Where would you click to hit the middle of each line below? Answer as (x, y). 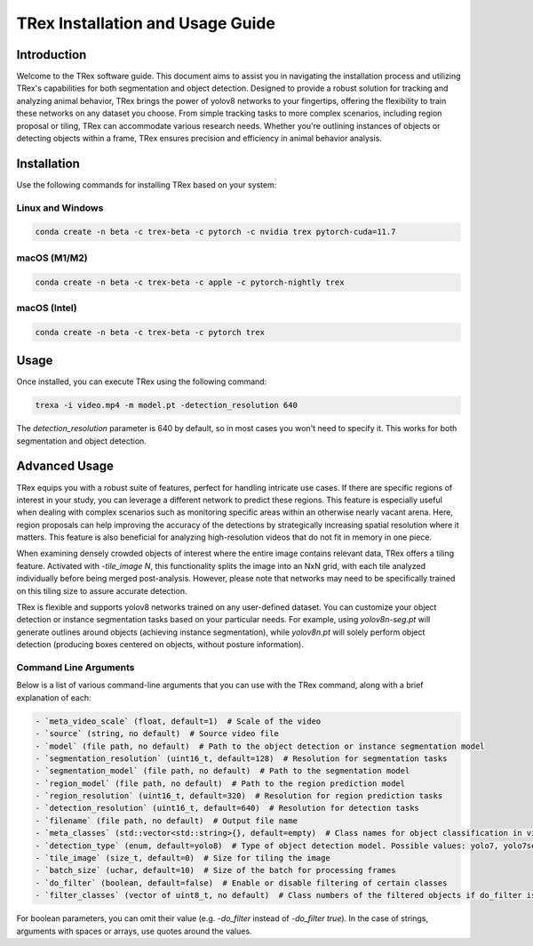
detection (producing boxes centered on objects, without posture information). (160, 645)
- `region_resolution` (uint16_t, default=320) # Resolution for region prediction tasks (239, 796)
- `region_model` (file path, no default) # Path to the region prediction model (220, 783)
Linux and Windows (60, 207)
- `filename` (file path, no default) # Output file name (166, 821)
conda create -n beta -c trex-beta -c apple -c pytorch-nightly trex (190, 282)
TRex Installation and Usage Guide (146, 23)
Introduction (52, 55)
